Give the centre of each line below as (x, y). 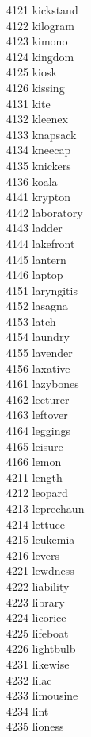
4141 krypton (38, 197)
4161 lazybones (43, 384)
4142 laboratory (45, 212)
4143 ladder (34, 228)
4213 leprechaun (45, 508)
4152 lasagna (37, 306)
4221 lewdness (40, 570)
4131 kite (28, 103)
